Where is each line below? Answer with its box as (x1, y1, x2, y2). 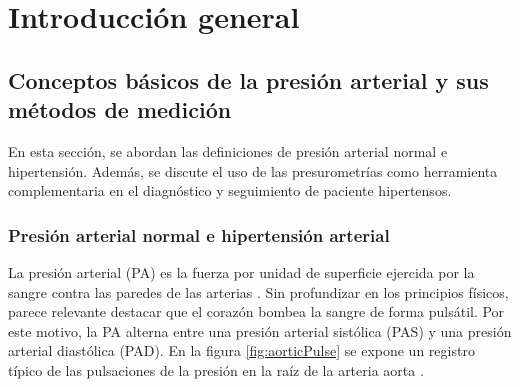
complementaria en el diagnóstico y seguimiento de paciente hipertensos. (8, 180, 452, 201)
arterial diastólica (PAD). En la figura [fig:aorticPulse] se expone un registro (8, 340, 475, 361)
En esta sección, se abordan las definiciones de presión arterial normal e (8, 140, 448, 161)
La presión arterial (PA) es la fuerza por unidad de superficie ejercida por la (8, 261, 475, 282)
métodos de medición (8, 94, 232, 125)
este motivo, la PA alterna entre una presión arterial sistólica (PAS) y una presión (8, 320, 512, 341)
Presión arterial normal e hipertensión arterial (8, 222, 390, 247)
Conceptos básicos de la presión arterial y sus (8, 64, 489, 95)
